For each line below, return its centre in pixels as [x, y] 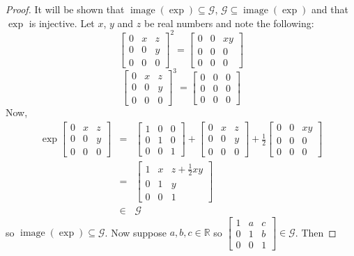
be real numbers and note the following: [229, 23]
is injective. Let [62, 23]
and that [330, 9]
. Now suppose [136, 232]
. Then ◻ [316, 232]
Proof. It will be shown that [65, 9]
